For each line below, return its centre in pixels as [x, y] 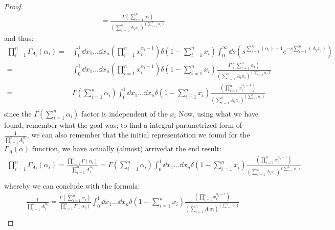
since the [18, 113]
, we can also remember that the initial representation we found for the [138, 135]
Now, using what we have [219, 113]
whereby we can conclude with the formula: [72, 185]
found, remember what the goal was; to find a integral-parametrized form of [123, 124]
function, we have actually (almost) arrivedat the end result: [127, 148]
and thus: [19, 38]
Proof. [14, 6]
